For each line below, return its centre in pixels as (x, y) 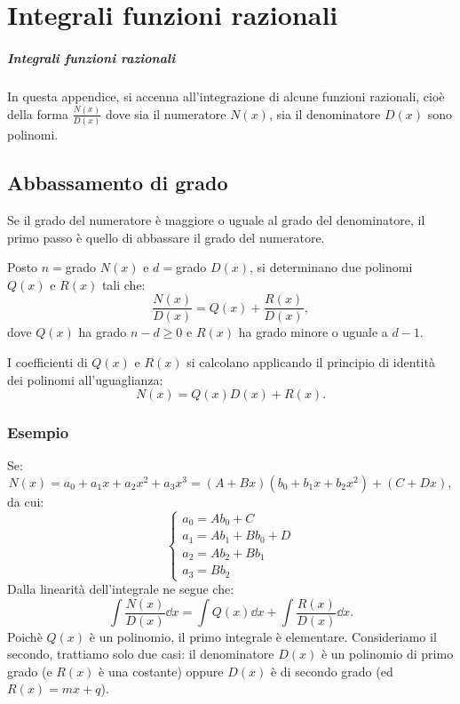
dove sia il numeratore (166, 113)
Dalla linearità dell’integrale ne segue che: (121, 589)
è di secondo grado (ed (332, 671)
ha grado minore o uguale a (313, 332)
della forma (38, 113)
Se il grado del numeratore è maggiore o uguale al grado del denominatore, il (216, 219)
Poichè (25, 636)
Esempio (38, 432)
